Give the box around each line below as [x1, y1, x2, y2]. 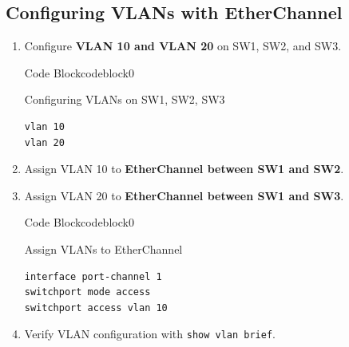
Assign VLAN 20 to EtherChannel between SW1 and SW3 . [24, 187, 344, 203]
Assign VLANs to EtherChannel [24, 240, 183, 257]
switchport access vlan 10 [24, 302, 168, 313]
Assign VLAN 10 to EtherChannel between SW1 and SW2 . [24, 160, 344, 177]
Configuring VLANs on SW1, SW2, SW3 [24, 91, 225, 108]
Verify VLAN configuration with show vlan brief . [24, 325, 276, 342]
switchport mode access [24, 286, 151, 298]
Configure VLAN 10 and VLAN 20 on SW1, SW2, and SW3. [24, 37, 342, 54]
